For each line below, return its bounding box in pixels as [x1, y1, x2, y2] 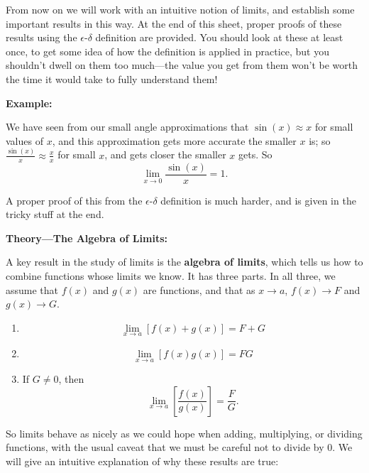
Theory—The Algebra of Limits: [6, 230, 167, 245]
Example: [6, 95, 53, 110]
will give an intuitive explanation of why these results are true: [6, 453, 279, 468]
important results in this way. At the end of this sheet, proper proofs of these [6, 16, 342, 31]
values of [6, 133, 43, 148]
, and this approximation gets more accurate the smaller [52, 133, 297, 148]
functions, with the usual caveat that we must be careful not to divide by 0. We [6, 440, 353, 455]
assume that [6, 282, 59, 297]
